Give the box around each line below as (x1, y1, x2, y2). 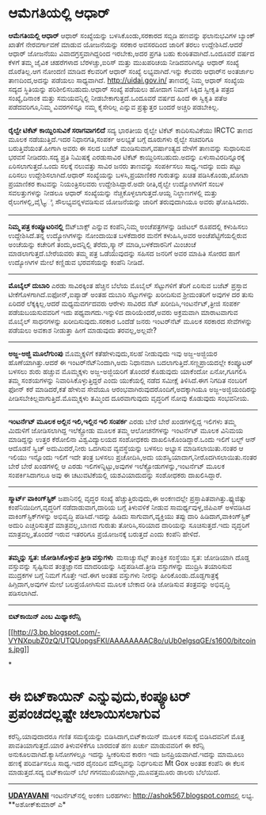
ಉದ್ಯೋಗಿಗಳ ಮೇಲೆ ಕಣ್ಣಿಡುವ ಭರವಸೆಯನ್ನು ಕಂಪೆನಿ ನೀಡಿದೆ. (8, 257, 145, 267)
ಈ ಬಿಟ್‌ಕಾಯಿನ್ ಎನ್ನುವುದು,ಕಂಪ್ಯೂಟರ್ (8, 687, 191, 705)
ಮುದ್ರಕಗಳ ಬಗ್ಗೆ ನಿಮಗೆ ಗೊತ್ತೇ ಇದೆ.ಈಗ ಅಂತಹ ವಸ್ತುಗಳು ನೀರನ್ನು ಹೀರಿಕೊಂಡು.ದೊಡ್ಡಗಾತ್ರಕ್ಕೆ (8, 570, 219, 579)
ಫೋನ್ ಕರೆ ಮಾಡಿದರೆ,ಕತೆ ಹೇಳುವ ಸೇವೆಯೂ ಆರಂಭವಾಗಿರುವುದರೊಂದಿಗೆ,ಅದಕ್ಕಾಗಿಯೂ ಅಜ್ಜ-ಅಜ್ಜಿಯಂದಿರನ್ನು (8, 384, 258, 394)
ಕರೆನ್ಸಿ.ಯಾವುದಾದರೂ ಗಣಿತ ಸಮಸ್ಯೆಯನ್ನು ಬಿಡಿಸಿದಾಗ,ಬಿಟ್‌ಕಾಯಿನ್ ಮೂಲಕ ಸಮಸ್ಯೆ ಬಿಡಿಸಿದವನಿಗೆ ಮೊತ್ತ (8, 731, 245, 741)
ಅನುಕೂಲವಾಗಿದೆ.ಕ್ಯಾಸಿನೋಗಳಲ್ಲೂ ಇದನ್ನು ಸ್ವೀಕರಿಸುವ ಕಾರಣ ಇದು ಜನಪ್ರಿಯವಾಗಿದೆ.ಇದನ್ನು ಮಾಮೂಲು (8, 749, 245, 759)
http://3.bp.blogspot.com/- (13, 627, 101, 636)
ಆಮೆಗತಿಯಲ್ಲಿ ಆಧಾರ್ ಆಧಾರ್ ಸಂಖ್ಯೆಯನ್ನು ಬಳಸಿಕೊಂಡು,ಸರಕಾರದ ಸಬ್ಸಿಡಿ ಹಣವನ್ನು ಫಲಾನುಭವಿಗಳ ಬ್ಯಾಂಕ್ (8, 30, 256, 40)
